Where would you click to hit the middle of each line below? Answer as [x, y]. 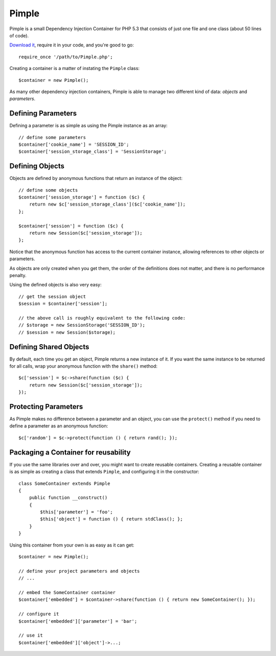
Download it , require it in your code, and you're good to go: [72, 45]
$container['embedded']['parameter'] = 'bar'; [78, 621]
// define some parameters [52, 137]
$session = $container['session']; [63, 304]
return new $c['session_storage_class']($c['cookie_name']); [107, 204]
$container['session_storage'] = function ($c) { [82, 197]
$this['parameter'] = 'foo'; [77, 512]
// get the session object [52, 296]
